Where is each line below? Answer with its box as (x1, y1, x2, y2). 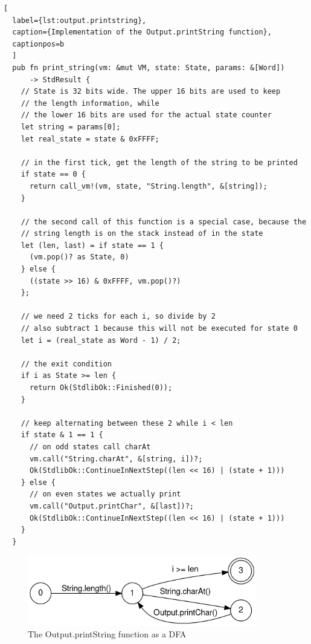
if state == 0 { (21, 170, 86, 179)
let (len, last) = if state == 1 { (21, 241, 164, 250)
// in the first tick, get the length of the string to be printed (21, 158, 298, 167)
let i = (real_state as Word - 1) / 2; (21, 336, 181, 345)
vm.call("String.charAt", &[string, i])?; (29, 454, 203, 463)
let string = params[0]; (21, 122, 121, 131)
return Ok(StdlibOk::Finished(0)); (29, 383, 173, 392)
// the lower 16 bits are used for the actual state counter (21, 111, 272, 120)
